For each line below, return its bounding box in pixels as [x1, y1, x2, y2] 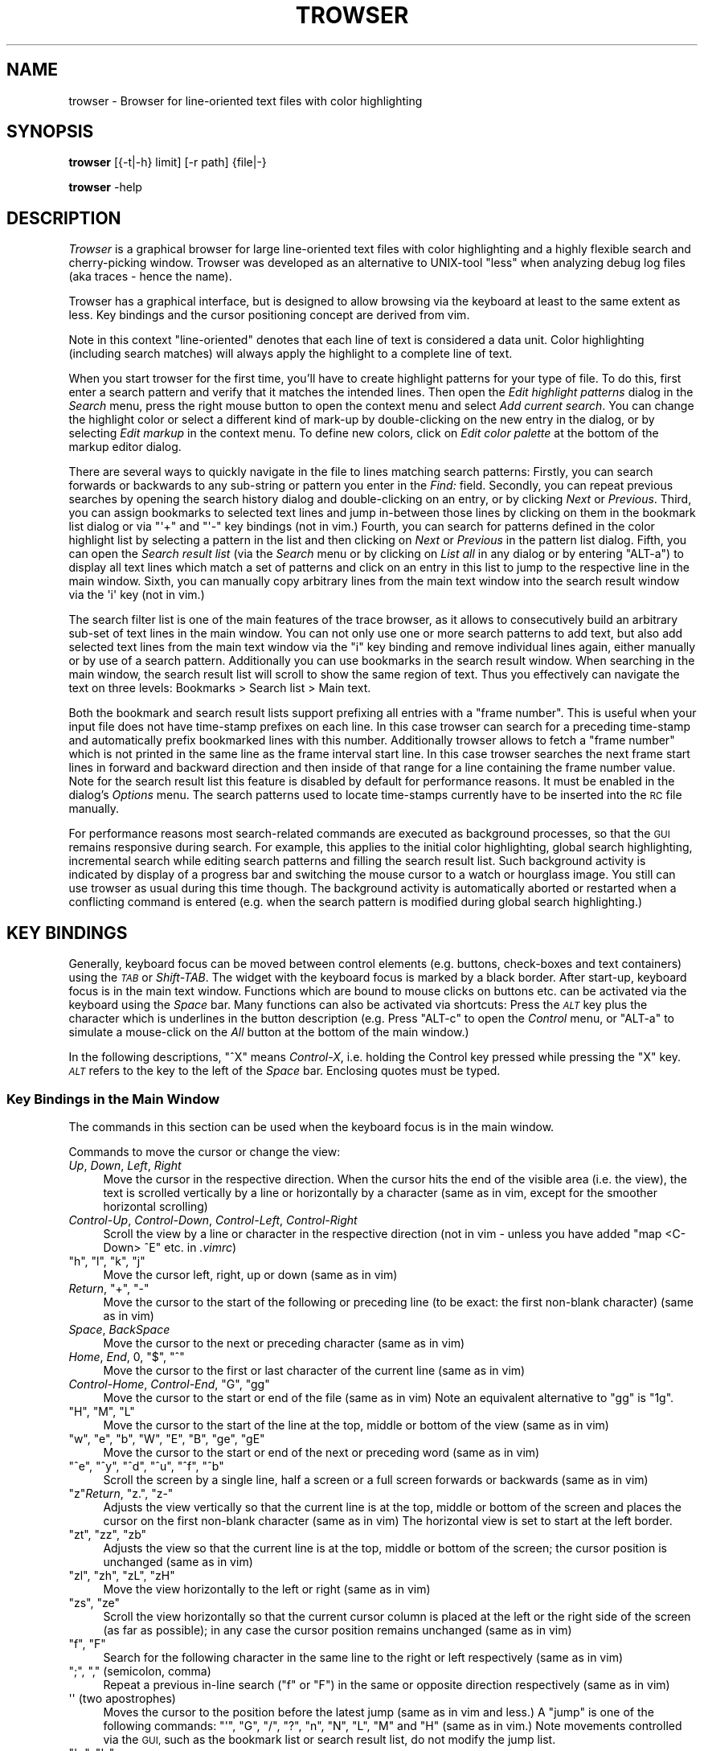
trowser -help [68, 180, 142, 195]
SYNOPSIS [6, 121, 94, 142]
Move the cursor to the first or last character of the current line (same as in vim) [103, 1363, 526, 1377]
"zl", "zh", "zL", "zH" [68, 1568, 175, 1582]
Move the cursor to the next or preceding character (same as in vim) [103, 1335, 465, 1350]
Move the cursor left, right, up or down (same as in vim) [103, 1267, 398, 1281]
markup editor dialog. [68, 440, 182, 454]
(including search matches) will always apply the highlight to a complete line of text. [68, 347, 513, 361]
